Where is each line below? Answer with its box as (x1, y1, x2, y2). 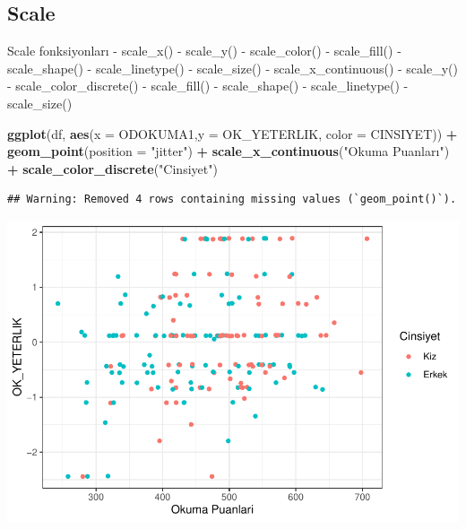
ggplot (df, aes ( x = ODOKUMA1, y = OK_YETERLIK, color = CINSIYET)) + (7, 124, 458, 143)
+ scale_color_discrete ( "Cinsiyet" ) (7, 159, 218, 178)
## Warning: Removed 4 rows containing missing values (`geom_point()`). (7, 193, 457, 206)
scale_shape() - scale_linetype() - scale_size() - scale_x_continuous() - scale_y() (7, 58, 458, 77)
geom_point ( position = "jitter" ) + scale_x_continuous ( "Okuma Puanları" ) (7, 142, 450, 160)
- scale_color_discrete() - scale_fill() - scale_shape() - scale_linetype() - (7, 76, 409, 95)
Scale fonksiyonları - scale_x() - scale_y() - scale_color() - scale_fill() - (7, 41, 401, 60)
